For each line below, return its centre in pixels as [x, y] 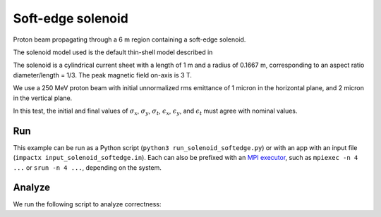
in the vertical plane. [43, 98]
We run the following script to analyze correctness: [87, 204]
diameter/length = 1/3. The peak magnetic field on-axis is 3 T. [102, 75]
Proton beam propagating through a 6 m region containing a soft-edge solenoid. [129, 39]
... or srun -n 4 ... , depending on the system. [87, 167]
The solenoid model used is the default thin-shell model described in [113, 52]
